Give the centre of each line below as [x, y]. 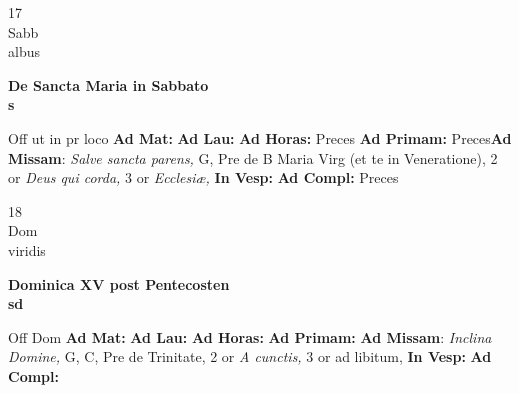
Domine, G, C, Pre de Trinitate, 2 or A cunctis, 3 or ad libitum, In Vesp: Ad [250, 356]
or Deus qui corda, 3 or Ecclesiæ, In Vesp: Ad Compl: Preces [203, 177]
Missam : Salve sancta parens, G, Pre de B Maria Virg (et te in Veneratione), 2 [253, 157]
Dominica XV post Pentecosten [119, 283]
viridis [27, 249]
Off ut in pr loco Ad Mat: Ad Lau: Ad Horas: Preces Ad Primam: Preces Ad [260, 137]
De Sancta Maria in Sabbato [108, 84]
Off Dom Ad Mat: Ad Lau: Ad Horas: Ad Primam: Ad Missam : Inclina [250, 336]
